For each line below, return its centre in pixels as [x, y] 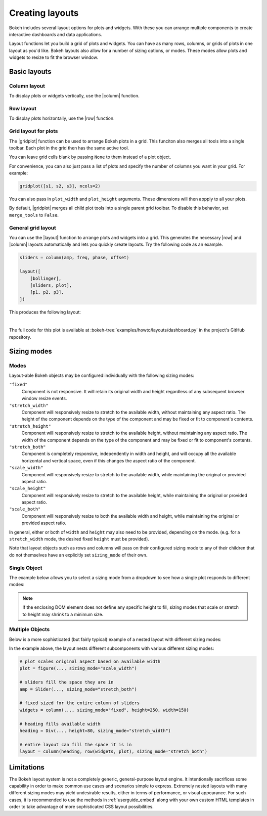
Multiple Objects [29, 630]
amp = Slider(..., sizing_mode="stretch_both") [78, 689]
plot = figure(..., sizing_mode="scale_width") [78, 668]
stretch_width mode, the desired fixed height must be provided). [79, 539]
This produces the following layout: [45, 312]
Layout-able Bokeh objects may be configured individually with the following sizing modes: [102, 375]
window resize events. [44, 399]
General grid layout [33, 227]
